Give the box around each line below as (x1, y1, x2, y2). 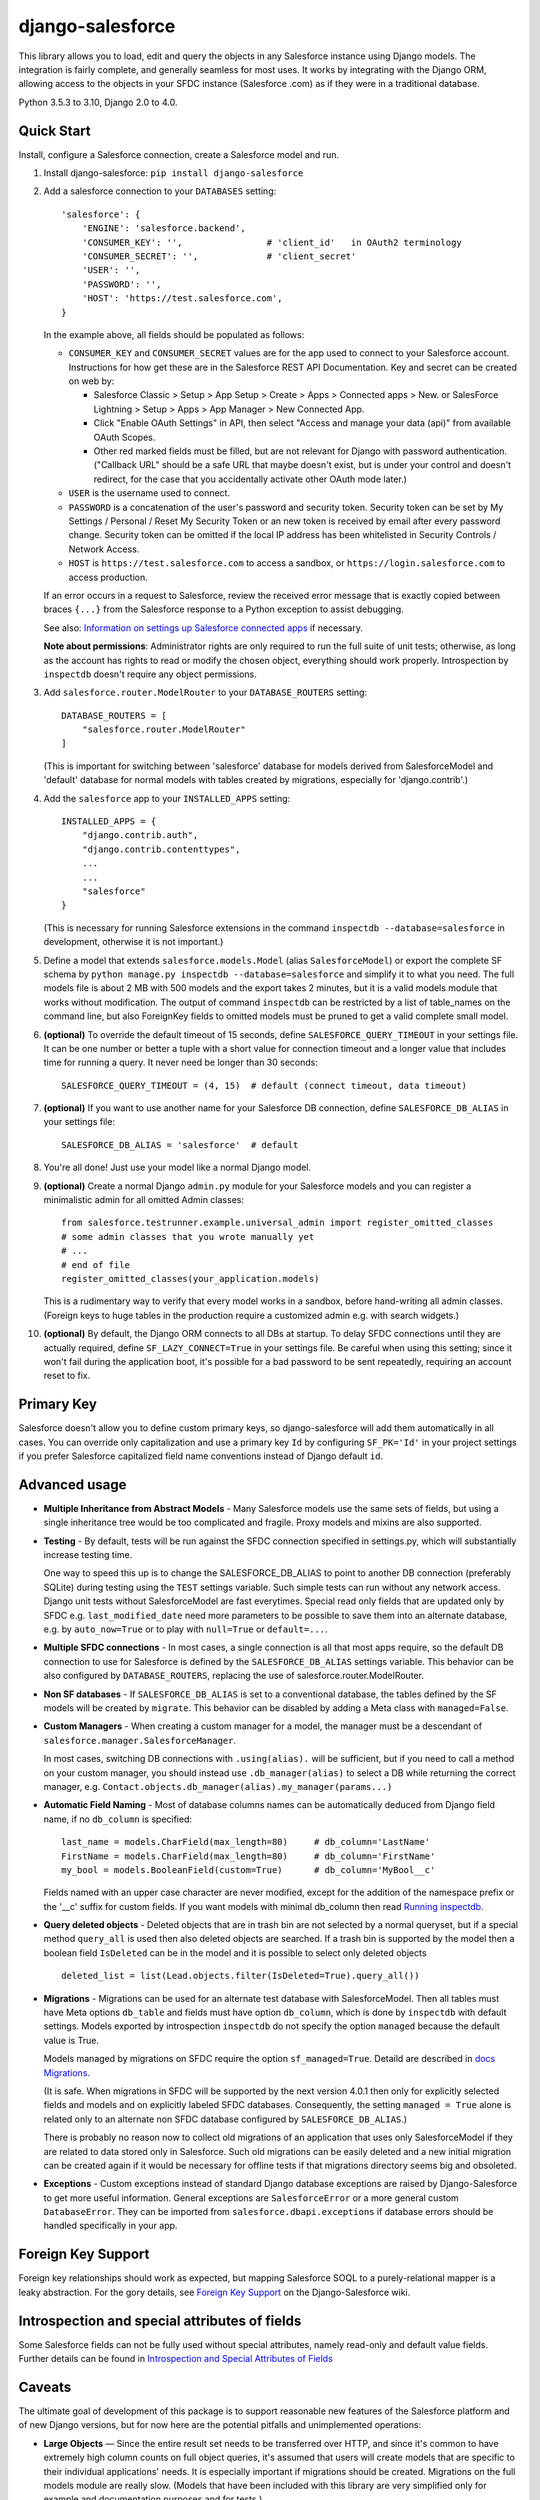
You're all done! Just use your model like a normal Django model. (43, 1161, 312, 1174)
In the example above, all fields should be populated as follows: (43, 328, 305, 340)
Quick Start (18, 122, 91, 139)
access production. (68, 571, 149, 583)
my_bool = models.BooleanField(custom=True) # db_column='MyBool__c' (61, 1864, 436, 1875)
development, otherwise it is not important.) (43, 936, 224, 948)
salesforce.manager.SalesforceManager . (43, 1734, 237, 1746)
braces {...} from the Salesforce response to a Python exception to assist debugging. (43, 603, 404, 615)
